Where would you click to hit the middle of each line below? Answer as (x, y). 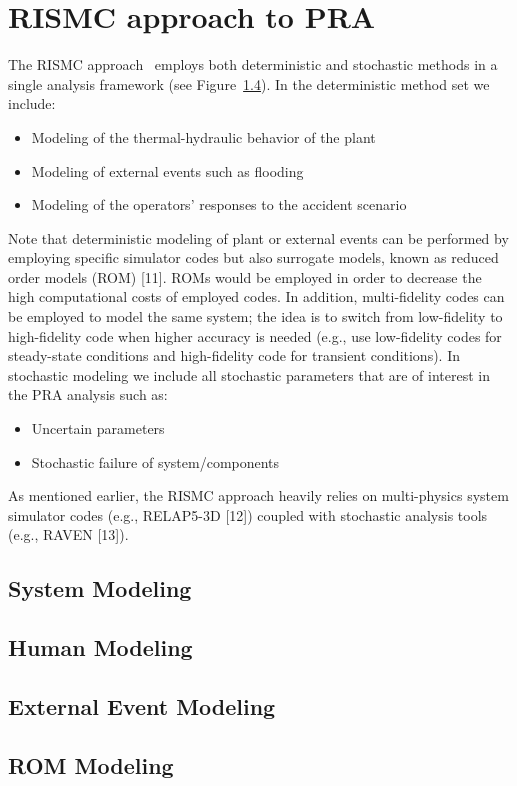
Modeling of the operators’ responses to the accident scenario (219, 204)
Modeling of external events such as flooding (167, 170)
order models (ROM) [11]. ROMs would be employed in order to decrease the (245, 276)
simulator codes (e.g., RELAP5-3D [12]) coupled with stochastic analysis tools (248, 514)
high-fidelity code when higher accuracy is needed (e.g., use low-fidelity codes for (255, 335)
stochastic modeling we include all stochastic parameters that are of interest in (249, 374)
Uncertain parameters (98, 428)
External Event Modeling (142, 705)
